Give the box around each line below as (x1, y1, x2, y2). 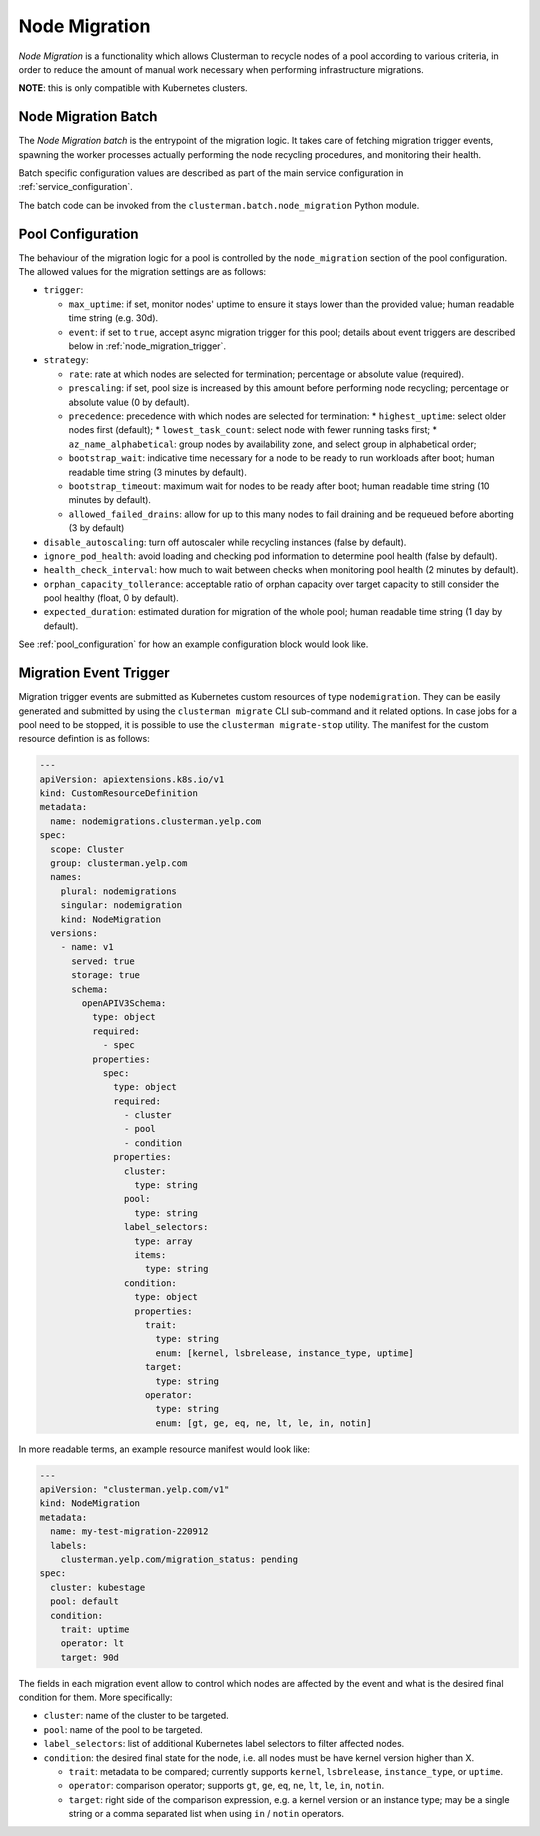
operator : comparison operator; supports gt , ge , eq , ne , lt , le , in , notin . (68, 1780, 385, 1792)
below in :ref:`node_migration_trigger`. (68, 340, 227, 352)
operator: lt (60, 1638, 125, 1649)
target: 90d (60, 1651, 120, 1663)
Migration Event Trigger (18, 665, 170, 682)
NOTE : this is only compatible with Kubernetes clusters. (18, 82, 249, 94)
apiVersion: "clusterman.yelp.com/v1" (39, 1484, 230, 1495)
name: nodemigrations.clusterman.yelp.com (50, 815, 262, 827)
